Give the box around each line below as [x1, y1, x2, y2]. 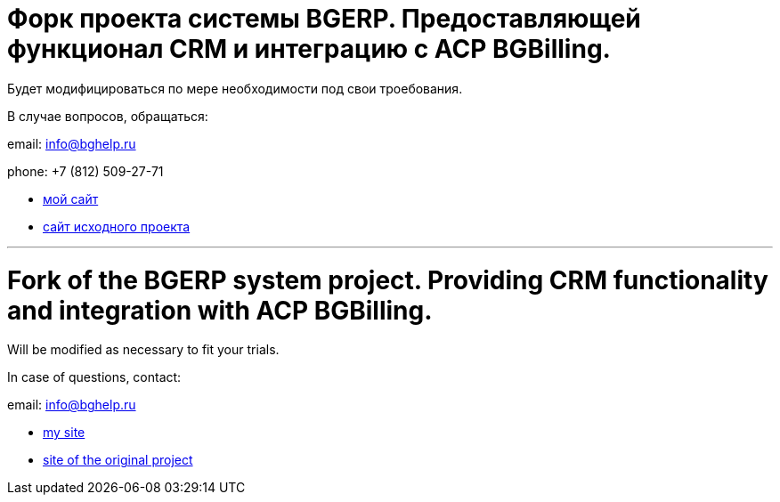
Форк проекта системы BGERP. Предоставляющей [7, 4, 641, 34]
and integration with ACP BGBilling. [7, 295, 433, 326]
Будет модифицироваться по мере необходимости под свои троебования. [7, 80, 463, 96]
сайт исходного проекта [43, 218, 191, 234]
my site [43, 425, 85, 441]
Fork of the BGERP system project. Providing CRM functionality [7, 264, 768, 296]
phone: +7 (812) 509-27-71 [7, 163, 164, 179]
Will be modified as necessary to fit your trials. [7, 342, 280, 358]
